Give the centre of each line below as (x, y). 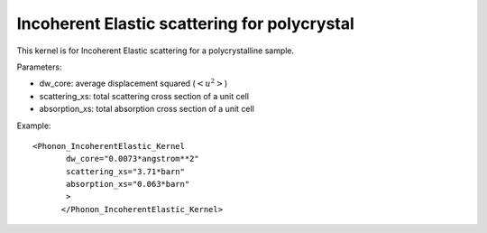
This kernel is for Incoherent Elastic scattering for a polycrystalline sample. (156, 51)
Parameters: (39, 67)
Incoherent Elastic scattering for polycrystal (186, 23)
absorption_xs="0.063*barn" (128, 184)
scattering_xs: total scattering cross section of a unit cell (144, 96)
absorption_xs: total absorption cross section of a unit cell (147, 109)
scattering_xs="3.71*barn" (125, 171)
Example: (34, 126)
